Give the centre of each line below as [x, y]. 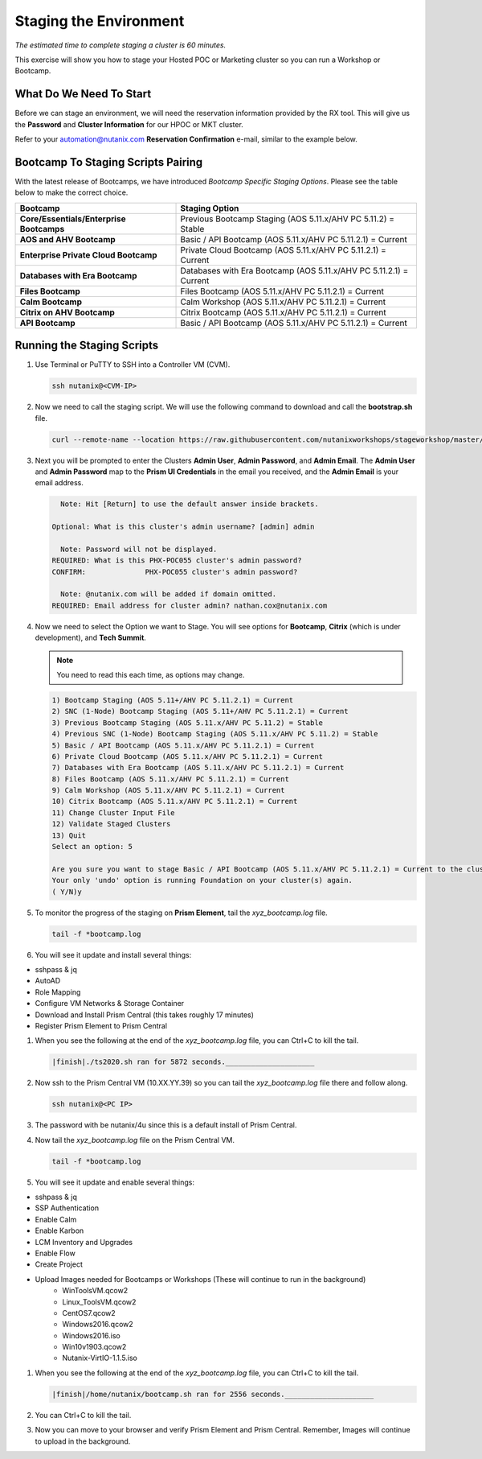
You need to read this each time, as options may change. [151, 674]
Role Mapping [58, 992]
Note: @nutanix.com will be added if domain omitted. [169, 594]
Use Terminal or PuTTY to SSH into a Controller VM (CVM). [133, 365]
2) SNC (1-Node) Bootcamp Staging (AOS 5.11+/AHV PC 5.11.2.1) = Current [200, 711]
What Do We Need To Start [83, 94]
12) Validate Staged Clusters [111, 824]
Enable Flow [55, 1253]
